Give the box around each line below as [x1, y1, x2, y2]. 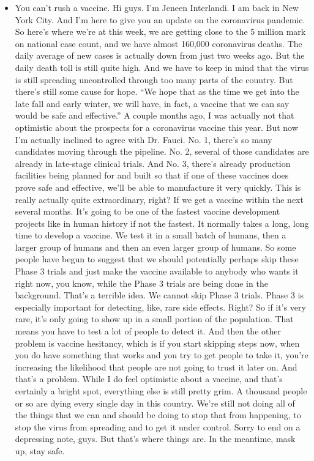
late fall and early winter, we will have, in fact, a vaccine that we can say [15, 97, 290, 109]
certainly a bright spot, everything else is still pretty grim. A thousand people [15, 385, 307, 397]
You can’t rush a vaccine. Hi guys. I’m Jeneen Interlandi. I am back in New [15, 1, 299, 13]
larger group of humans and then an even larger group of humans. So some [15, 240, 296, 253]
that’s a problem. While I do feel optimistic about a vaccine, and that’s [15, 372, 283, 385]
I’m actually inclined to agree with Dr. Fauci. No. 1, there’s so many [15, 133, 272, 146]
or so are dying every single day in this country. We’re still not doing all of [15, 396, 295, 409]
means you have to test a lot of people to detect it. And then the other [15, 325, 281, 337]
